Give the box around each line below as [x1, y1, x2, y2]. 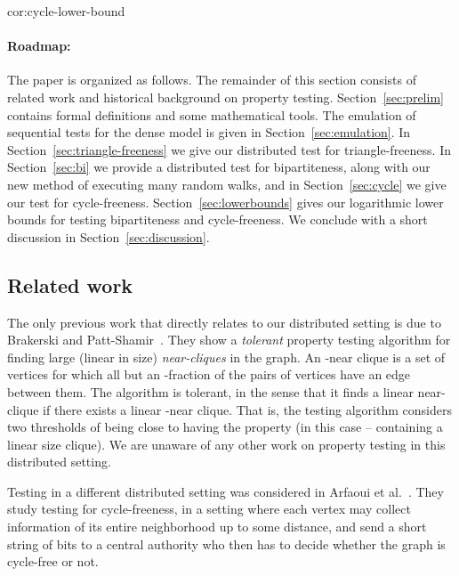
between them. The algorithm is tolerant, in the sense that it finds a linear [7, 382, 414, 401]
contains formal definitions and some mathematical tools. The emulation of [7, 105, 416, 124]
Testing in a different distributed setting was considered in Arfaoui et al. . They [7, 482, 444, 500]
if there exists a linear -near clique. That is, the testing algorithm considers [43, 400, 452, 418]
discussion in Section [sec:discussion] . [7, 227, 210, 246]
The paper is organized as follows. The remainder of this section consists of [7, 70, 417, 89]
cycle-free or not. [7, 552, 99, 571]
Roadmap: [7, 37, 71, 55]
